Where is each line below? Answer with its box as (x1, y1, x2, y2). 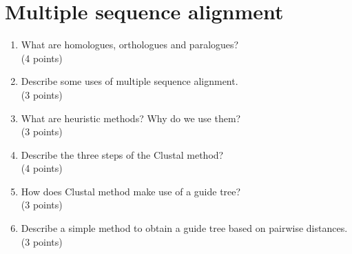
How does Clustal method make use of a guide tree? (21, 184, 241, 198)
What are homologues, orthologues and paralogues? (21, 37, 239, 52)
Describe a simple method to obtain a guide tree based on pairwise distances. (21, 221, 348, 235)
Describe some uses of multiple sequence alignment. (21, 74, 238, 88)
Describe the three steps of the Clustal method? (21, 147, 224, 162)
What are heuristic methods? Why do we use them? (21, 110, 241, 125)
